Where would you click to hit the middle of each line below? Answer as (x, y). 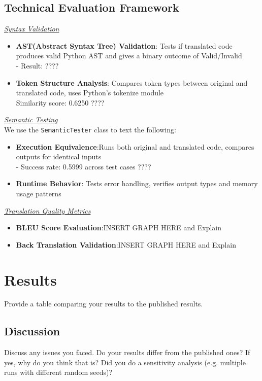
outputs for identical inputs (59, 157)
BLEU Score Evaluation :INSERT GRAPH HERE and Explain (119, 228)
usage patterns (39, 193)
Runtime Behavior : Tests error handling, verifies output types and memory (137, 183)
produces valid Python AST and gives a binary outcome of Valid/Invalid (129, 56)
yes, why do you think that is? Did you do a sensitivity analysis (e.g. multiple (125, 362)
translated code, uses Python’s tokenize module (90, 93)
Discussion (32, 331)
